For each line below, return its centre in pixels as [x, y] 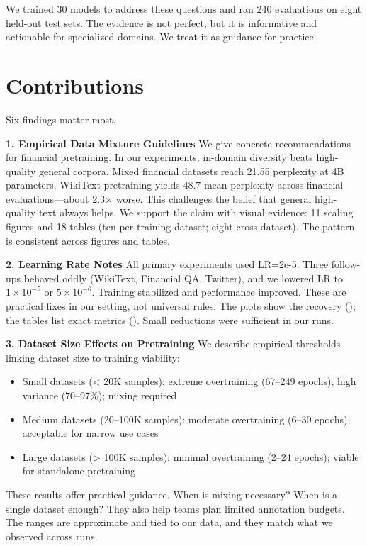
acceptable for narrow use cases [90, 433]
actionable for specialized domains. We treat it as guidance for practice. [161, 37]
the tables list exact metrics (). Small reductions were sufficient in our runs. [170, 319]
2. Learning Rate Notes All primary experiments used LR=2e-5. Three [167, 264]
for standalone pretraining [79, 470]
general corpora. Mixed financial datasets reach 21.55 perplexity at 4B [192, 171]
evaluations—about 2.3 [56, 198]
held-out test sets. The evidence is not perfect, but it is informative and [162, 22]
